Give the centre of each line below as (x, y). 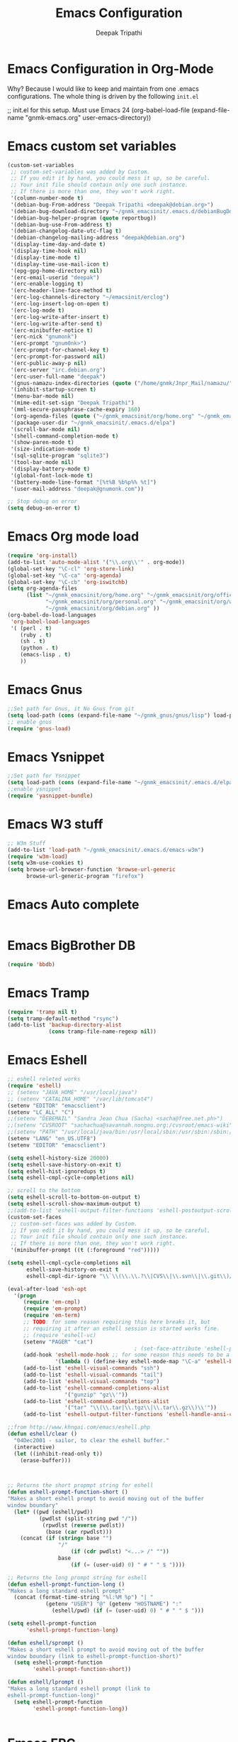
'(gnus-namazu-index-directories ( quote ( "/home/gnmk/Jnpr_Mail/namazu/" (121, 383)
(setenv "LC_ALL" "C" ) (41, 1112)
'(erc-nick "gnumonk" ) (44, 337)
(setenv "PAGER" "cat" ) (58, 1342)
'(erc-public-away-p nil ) (49, 363)
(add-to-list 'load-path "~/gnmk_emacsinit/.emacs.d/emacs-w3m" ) (106, 850)
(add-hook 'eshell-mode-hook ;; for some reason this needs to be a (126, 1355)
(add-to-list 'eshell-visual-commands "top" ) (91, 1381)
